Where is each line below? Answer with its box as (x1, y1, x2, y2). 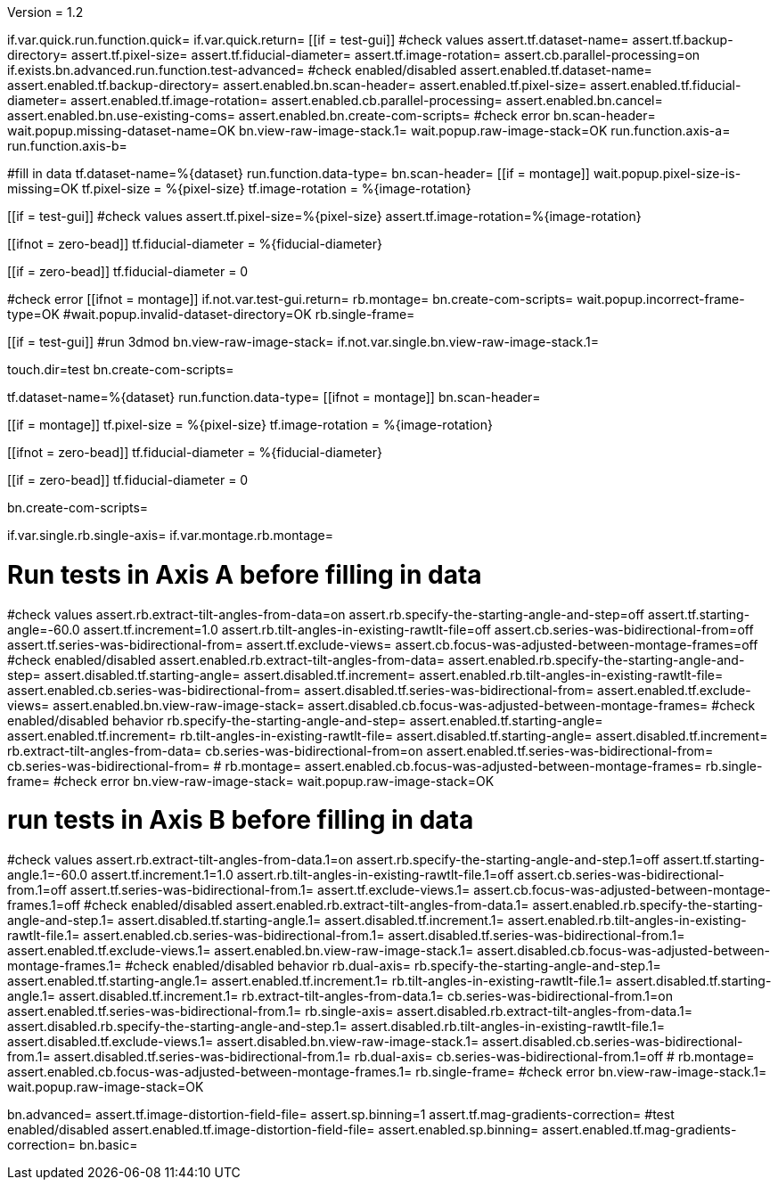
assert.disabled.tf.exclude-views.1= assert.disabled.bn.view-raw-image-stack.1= (7, 1034, 479, 1049)
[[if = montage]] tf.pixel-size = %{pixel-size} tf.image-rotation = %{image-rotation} (7, 417, 493, 432)
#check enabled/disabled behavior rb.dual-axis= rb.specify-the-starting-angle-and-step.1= (125, 958, 661, 973)
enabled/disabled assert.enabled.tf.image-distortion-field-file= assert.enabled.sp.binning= (7, 1122, 539, 1137)
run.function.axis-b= (7, 138, 127, 153)
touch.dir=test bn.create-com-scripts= (7, 362, 234, 377)
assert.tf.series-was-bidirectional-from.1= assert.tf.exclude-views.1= (70, 882, 471, 897)
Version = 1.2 (7, 4, 84, 20)
